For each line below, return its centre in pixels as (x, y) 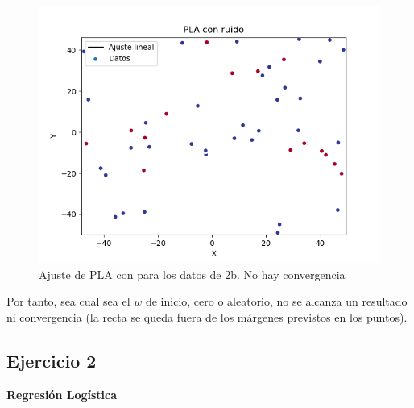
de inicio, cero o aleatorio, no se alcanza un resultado (276, 301)
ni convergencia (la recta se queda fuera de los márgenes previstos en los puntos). (207, 316)
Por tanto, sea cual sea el (68, 301)
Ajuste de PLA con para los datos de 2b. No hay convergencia (192, 274)
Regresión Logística (62, 394)
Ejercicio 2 (52, 360)
